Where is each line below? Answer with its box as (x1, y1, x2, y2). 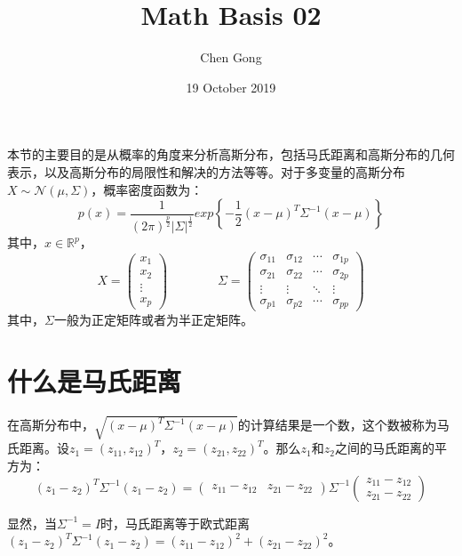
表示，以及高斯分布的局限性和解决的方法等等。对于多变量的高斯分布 (7, 162, 405, 181)
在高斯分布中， (7, 415, 94, 434)
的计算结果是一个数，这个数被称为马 (237, 415, 450, 434)
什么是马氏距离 (7, 362, 182, 399)
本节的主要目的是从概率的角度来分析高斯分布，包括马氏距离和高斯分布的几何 (7, 145, 455, 164)
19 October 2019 (186, 77, 276, 96)
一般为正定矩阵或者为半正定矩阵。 (53, 310, 253, 329)
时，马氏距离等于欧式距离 (100, 513, 251, 532)
